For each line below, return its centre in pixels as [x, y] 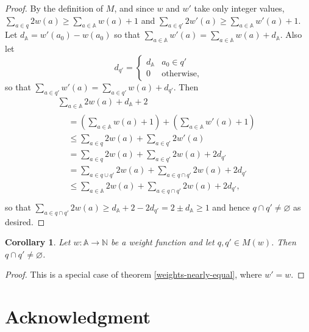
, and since [134, 8]
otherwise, [180, 74]
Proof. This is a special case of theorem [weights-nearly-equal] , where [133, 274]
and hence [231, 207]
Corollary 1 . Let [38, 242]
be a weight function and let [163, 242]
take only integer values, [239, 8]
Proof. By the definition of [54, 8]
